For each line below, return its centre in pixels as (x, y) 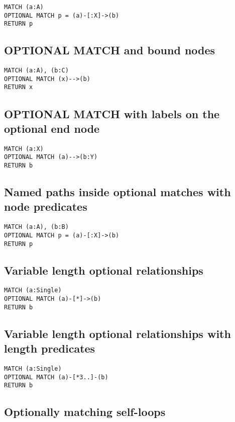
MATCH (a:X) (24, 149)
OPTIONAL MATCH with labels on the (112, 113)
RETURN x (19, 87)
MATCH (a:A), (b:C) (36, 71)
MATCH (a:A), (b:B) (36, 227)
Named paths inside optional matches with (117, 192)
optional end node (52, 128)
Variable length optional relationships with (117, 333)
